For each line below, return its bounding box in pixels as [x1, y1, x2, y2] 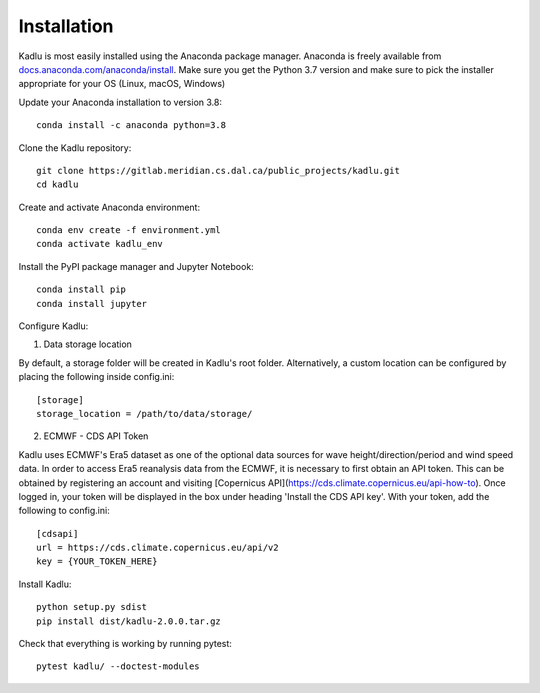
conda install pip [36, 284, 127, 295]
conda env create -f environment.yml [36, 225, 222, 236]
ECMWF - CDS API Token [43, 430, 149, 442]
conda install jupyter [36, 298, 148, 309]
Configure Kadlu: [18, 320, 89, 332]
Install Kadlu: [18, 578, 72, 590]
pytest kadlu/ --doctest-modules [36, 661, 200, 672]
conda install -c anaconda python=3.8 [36, 120, 227, 131]
